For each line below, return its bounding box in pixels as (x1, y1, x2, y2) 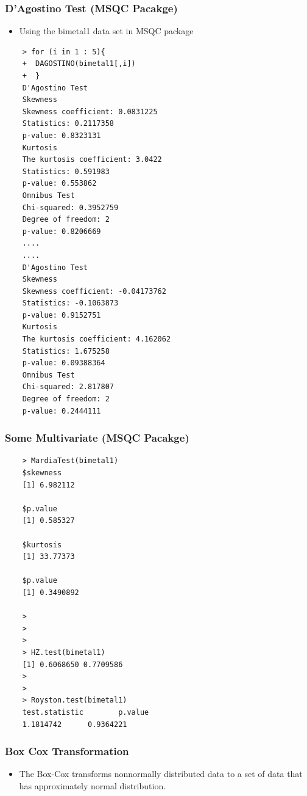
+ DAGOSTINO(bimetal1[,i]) (22, 59, 136, 68)
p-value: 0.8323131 (22, 131, 101, 140)
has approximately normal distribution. (19, 779, 166, 792)
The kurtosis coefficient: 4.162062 (22, 335, 171, 344)
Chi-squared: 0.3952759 (22, 203, 119, 212)
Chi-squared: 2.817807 (22, 382, 114, 392)
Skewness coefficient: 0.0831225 (22, 107, 158, 116)
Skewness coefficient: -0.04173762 (22, 287, 166, 296)
